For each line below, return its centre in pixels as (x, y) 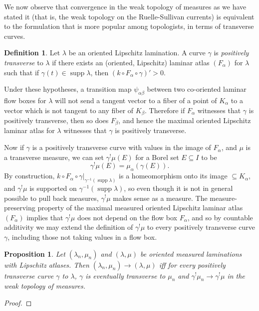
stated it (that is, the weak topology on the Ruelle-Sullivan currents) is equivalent (129, 16)
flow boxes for (25, 100)
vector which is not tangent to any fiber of (69, 110)
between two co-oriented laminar (197, 89)
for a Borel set (157, 157)
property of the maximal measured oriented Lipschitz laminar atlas (140, 208)
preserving (20, 208)
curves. (15, 36)
